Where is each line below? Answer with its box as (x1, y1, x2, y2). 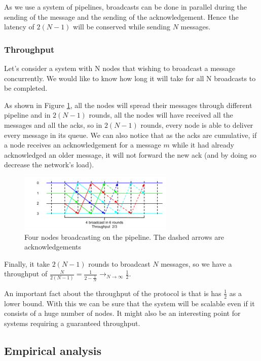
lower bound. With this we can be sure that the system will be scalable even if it (4, 298, 255, 308)
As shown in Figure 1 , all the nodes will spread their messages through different (4, 99, 252, 110)
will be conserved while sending (73, 21, 170, 32)
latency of (4, 21, 34, 32)
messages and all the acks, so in (4, 119, 102, 130)
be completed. (4, 83, 48, 93)
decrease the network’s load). (4, 159, 94, 170)
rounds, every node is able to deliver (140, 119, 253, 130)
